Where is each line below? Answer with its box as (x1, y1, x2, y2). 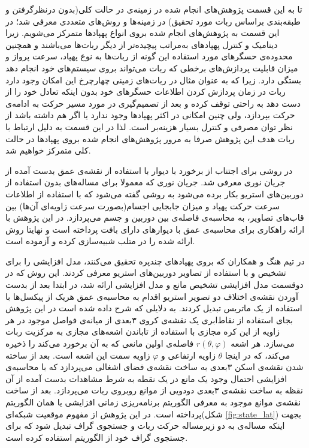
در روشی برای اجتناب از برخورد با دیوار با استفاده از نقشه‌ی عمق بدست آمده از (5, 164, 293, 176)
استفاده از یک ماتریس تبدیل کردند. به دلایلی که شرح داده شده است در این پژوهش (5, 302, 302, 314)
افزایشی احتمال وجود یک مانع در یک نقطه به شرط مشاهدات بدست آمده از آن (5, 372, 287, 384)
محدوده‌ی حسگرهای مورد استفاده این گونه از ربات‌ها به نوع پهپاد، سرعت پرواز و (5, 50, 293, 62)
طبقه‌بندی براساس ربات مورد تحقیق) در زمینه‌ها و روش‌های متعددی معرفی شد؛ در (5, 14, 301, 27)
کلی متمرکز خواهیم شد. (5, 144, 91, 157)
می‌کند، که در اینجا (225, 348, 290, 361)
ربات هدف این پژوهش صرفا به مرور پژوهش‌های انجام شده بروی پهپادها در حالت (5, 132, 295, 145)
